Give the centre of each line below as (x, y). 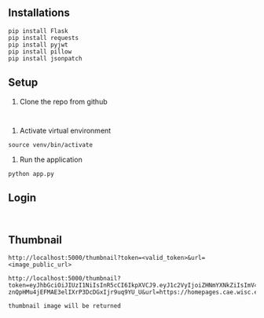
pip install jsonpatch (45, 58)
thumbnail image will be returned (65, 306)
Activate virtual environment (65, 130)
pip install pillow (40, 51)
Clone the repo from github (63, 101)
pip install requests (44, 38)
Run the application (51, 159)
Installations (39, 13)
